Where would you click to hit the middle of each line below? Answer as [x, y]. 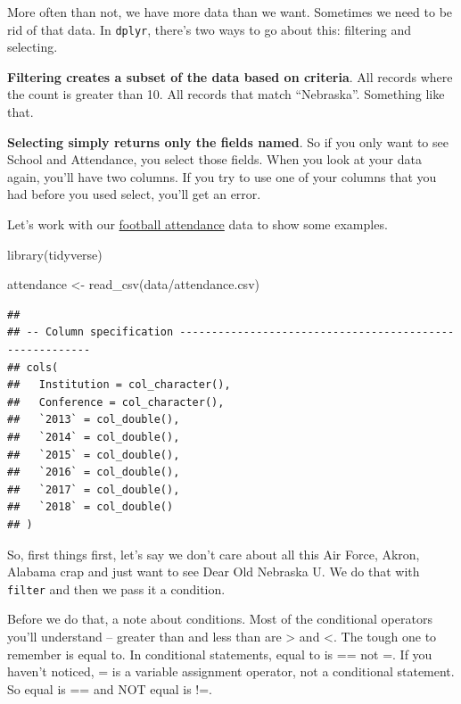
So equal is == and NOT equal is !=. [110, 688]
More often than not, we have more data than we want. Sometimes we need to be [230, 12]
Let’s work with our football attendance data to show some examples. [198, 224]
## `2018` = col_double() [91, 507]
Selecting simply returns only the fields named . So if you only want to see [228, 141]
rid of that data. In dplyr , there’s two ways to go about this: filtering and [210, 29]
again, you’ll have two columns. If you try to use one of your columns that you [222, 176]
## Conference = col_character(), [116, 402]
